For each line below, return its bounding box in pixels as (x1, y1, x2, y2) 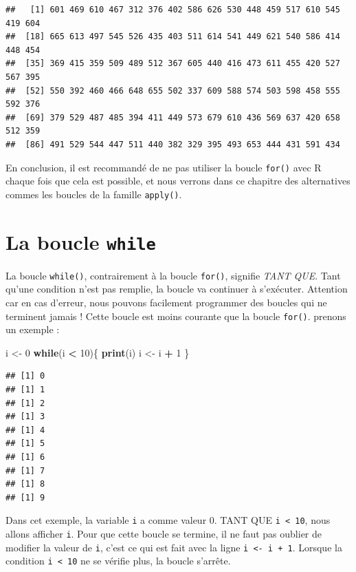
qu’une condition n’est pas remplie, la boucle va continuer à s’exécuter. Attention (5, 282, 348, 296)
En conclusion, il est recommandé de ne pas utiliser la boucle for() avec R (5, 160, 322, 174)
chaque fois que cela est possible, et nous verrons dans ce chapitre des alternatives (5, 173, 351, 188)
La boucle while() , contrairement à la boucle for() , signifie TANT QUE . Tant (5, 268, 341, 282)
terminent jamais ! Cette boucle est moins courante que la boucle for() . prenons (5, 308, 346, 323)
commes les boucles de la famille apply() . (5, 187, 182, 201)
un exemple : (5, 322, 60, 337)
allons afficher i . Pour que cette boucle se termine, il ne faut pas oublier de (5, 526, 322, 540)
